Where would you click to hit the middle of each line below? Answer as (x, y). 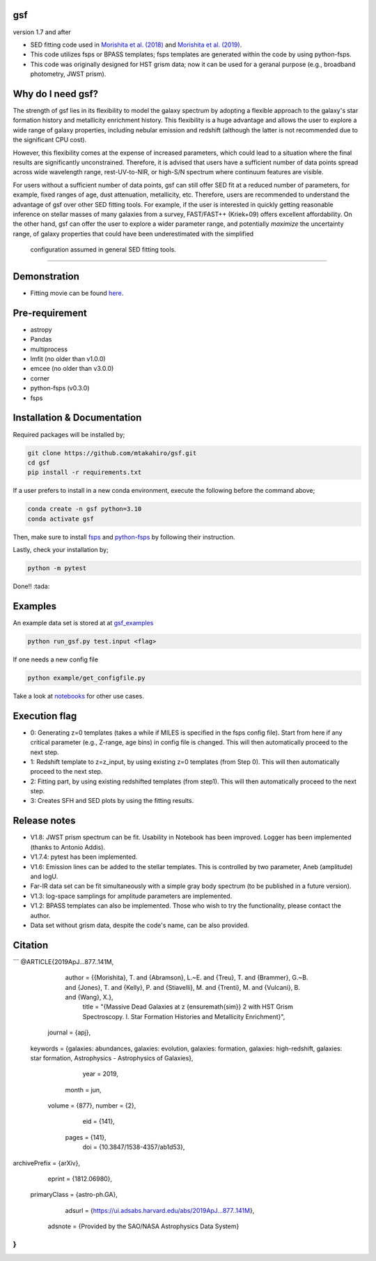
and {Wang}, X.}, (89, 997)
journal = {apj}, (69, 1032)
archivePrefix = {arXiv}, (46, 1163)
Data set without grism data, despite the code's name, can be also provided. (140, 925)
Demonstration (46, 276)
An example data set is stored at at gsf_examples (83, 622)
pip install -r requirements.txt (85, 473)
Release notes (44, 821)
